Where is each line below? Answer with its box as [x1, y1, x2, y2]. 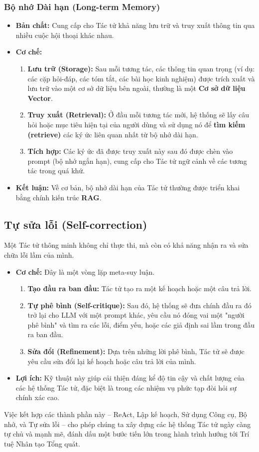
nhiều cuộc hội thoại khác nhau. [15, 29, 114, 40]
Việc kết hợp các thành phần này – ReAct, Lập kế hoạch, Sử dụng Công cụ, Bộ [4, 409, 247, 420]
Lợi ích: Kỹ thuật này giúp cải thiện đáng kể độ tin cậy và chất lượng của [15, 373, 245, 383]
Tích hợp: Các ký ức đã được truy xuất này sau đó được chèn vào [27, 146, 233, 156]
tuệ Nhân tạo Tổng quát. [4, 438, 80, 449]
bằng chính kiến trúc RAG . [15, 192, 102, 202]
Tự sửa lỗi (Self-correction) [4, 216, 147, 232]
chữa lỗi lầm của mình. [4, 249, 74, 260]
